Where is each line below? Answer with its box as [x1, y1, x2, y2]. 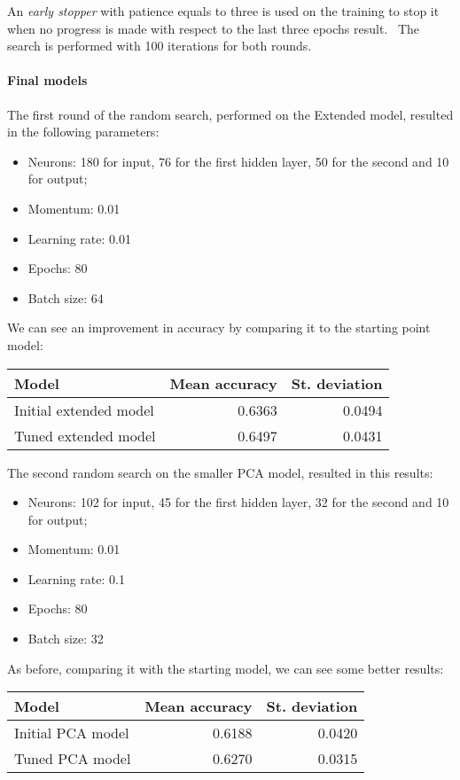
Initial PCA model [14, 722, 129, 744]
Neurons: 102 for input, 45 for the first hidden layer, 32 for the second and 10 [27, 493, 449, 511]
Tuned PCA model [14, 748, 131, 769]
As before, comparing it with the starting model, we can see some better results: [7, 659, 444, 677]
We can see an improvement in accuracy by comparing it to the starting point [7, 318, 431, 337]
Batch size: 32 [27, 629, 104, 648]
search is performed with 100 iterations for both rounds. [7, 36, 312, 55]
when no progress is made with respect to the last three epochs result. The [7, 19, 420, 37]
